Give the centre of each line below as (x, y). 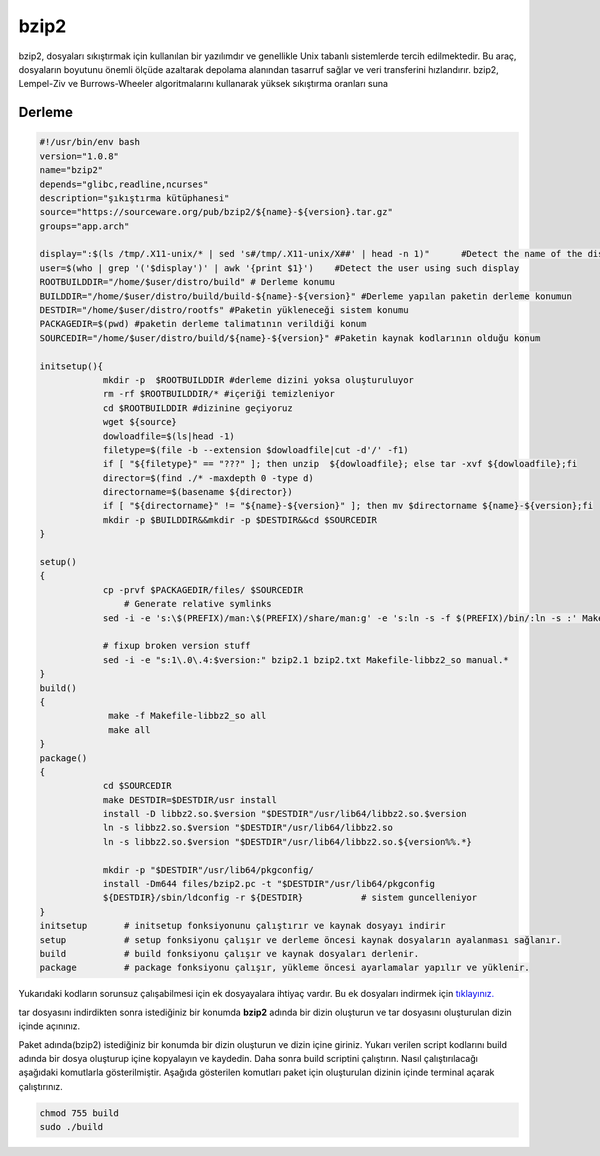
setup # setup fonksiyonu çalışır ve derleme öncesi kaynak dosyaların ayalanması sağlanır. (300, 939)
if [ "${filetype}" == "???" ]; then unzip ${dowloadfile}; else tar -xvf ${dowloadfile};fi (340, 464)
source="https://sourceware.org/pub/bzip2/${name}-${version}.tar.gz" (216, 212)
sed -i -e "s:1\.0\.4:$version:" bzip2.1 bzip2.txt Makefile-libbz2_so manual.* (305, 659)
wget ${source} (139, 422)
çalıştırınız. (41, 1086)
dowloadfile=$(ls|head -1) (168, 436)
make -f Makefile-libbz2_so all (187, 716)
